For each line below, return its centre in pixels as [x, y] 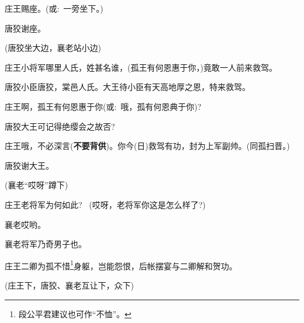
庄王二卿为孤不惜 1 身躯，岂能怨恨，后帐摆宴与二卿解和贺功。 [121, 265]
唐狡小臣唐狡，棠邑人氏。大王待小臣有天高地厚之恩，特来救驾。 [127, 87]
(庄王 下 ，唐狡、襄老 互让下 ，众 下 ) [69, 285]
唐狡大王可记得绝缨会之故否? [60, 126]
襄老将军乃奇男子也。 [46, 244]
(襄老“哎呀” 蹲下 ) [37, 185]
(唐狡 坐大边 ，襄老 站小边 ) [53, 48]
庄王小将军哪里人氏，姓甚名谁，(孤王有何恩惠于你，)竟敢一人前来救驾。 [141, 67]
